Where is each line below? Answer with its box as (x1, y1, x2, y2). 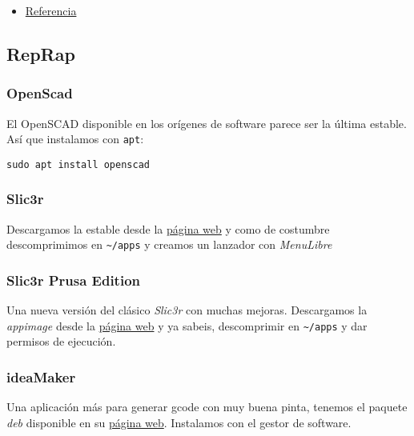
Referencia (25, 2, 77, 18)
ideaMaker (6, 366, 76, 386)
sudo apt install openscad (6, 158, 150, 170)
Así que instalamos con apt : (6, 130, 144, 147)
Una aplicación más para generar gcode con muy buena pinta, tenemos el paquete (6, 398, 408, 415)
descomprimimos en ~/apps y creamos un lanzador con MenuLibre (6, 236, 332, 253)
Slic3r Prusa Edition (6, 270, 141, 290)
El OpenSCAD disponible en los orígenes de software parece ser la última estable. (6, 114, 407, 131)
